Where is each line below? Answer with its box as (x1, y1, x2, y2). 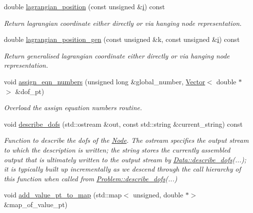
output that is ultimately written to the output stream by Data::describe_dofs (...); (4, 154, 247, 164)
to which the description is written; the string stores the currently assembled (4, 144, 231, 155)
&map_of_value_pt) (4, 199, 68, 209)
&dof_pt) (15, 86, 44, 96)
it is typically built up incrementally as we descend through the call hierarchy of (4, 164, 241, 174)
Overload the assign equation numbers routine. (4, 102, 142, 113)
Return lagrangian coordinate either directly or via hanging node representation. (4, 18, 242, 28)
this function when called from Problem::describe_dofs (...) (4, 173, 177, 183)
